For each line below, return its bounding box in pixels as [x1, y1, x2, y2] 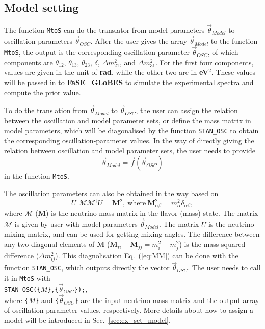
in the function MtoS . [4, 171, 69, 181]
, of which [207, 47, 238, 58]
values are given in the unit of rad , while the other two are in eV [4, 67, 209, 77]
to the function [210, 36, 258, 46]
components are [4, 57, 53, 67]
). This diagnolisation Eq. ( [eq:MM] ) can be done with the [55, 250, 238, 261]
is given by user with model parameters [14, 218, 138, 229]
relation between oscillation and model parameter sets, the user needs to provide [4, 145, 255, 155]
